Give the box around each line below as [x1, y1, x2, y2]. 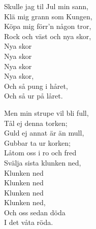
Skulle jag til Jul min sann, [4, 1, 88, 11]
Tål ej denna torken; [4, 117, 68, 128]
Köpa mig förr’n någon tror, [4, 21, 91, 31]
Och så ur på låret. [4, 90, 63, 101]
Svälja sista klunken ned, [4, 157, 81, 168]
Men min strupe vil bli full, [4, 107, 89, 118]
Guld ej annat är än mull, [4, 127, 84, 138]
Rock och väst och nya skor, [4, 30, 91, 41]
